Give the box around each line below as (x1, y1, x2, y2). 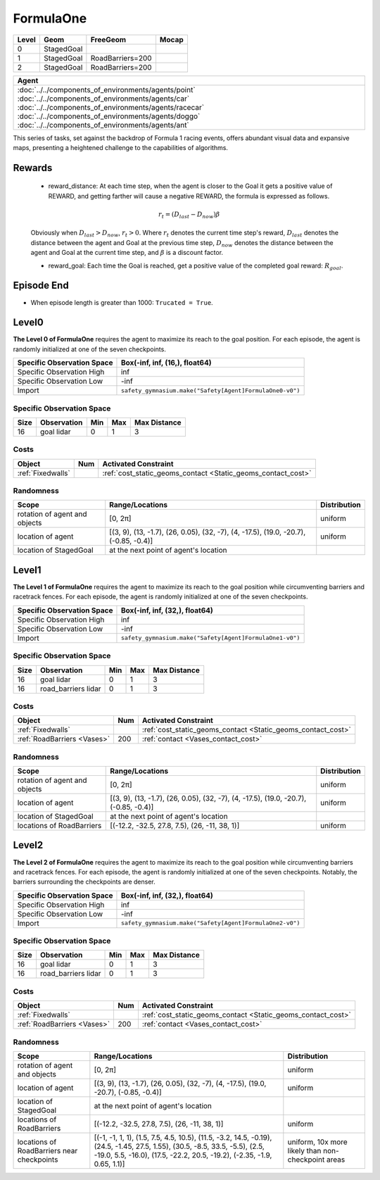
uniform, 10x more (287, 1137, 348, 1147)
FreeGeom (90, 34, 127, 44)
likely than (287, 1146, 322, 1155)
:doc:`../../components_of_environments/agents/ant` (17, 120, 189, 130)
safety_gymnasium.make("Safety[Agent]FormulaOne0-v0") (120, 387, 300, 394)
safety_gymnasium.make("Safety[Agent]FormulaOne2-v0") (120, 919, 300, 927)
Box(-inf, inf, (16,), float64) (120, 358, 212, 368)
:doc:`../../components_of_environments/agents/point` (17, 84, 196, 94)
